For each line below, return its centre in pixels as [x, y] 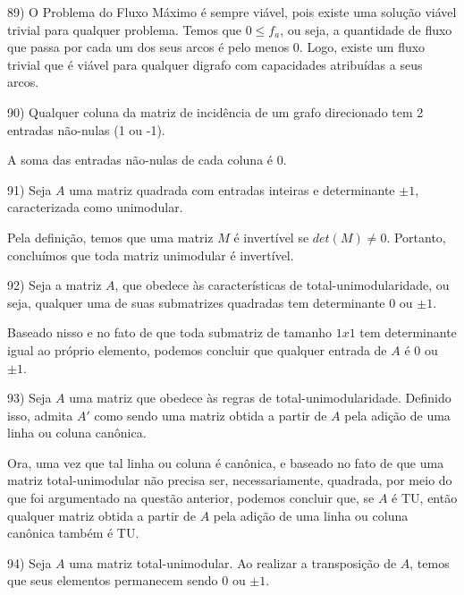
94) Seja [30, 562]
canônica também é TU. [73, 533]
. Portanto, [416, 237]
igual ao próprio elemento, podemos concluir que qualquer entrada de [197, 349]
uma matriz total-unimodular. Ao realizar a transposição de [233, 562]
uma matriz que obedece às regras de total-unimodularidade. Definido [260, 398]
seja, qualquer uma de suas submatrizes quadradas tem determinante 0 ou [210, 302]
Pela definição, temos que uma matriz [110, 237]
